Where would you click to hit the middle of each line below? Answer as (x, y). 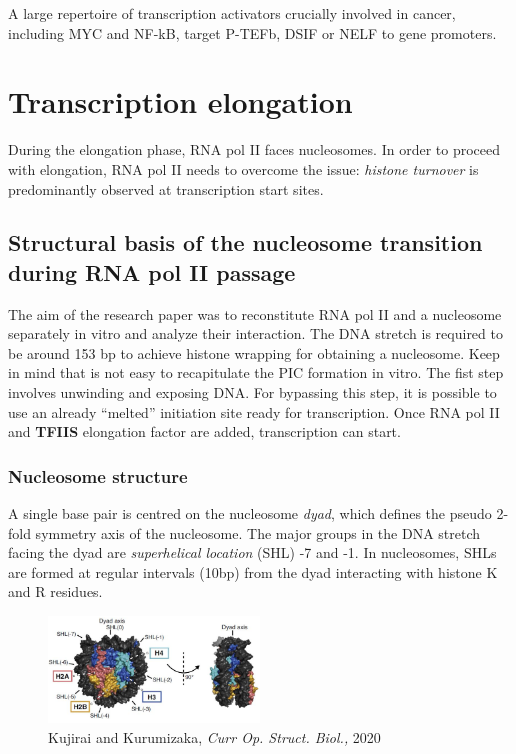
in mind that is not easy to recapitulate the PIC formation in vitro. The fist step (256, 372)
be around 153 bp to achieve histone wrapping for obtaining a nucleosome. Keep (254, 352)
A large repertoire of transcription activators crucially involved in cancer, (232, 13)
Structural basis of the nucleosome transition (245, 242)
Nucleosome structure (98, 475)
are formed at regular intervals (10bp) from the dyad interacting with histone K (253, 571)
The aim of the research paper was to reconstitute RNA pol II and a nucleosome (255, 313)
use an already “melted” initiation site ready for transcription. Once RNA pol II (254, 411)
